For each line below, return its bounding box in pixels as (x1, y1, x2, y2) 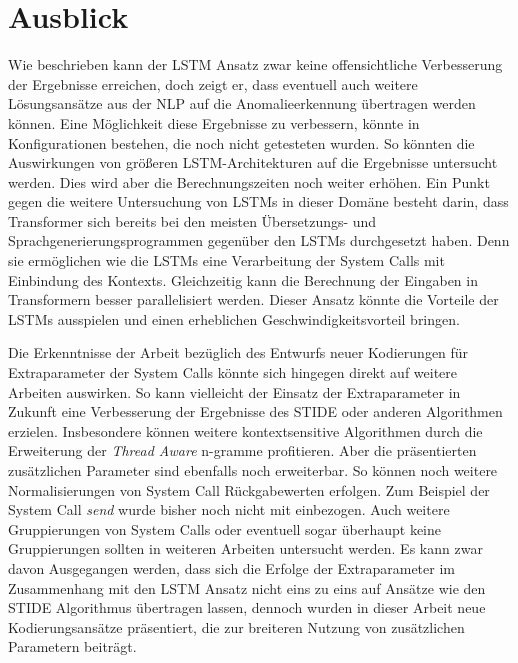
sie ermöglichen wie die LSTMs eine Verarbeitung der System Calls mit (8, 250, 445, 271)
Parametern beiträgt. (8, 636, 137, 657)
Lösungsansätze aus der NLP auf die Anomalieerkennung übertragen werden (8, 93, 476, 114)
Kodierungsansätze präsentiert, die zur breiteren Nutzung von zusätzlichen (8, 616, 465, 637)
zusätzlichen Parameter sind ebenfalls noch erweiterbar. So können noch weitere (8, 460, 498, 480)
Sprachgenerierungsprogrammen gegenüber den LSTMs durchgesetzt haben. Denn (8, 230, 510, 251)
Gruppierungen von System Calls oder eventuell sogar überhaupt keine (8, 518, 442, 539)
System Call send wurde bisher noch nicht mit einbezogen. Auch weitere (8, 499, 450, 520)
